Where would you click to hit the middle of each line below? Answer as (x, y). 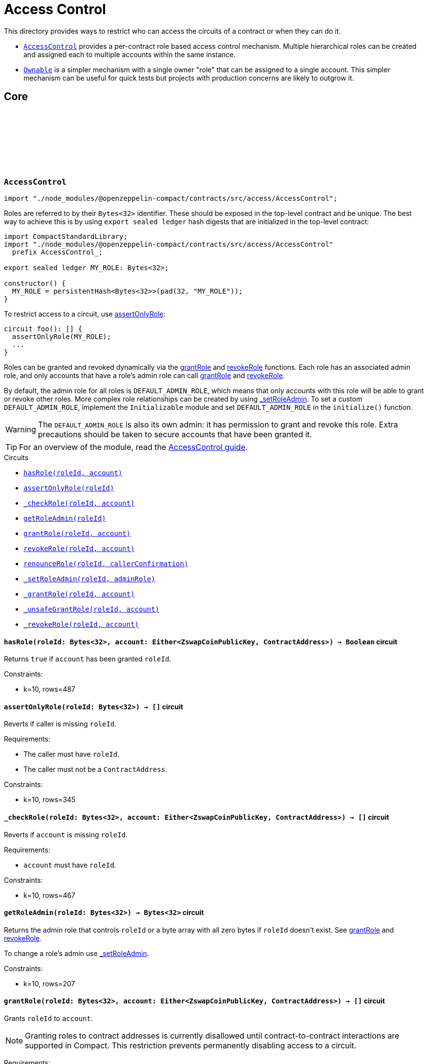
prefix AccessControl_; (57, 252)
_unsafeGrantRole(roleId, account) (92, 609)
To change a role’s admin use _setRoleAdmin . (76, 953)
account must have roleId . (70, 865)
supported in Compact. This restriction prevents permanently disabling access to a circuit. (191, 1046)
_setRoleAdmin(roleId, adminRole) (89, 579)
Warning (21, 429)
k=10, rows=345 (50, 800)
